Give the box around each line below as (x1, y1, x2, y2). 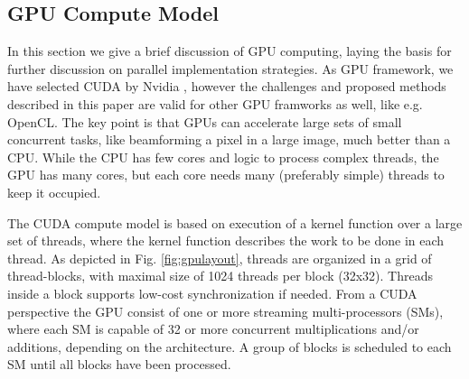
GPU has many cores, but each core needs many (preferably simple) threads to (7, 165, 445, 184)
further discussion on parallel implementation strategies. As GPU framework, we (7, 59, 454, 78)
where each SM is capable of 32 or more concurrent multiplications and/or (7, 319, 419, 338)
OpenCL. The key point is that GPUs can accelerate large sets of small (7, 112, 402, 131)
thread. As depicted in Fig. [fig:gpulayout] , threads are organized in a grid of (7, 248, 432, 267)
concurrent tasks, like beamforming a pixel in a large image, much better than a (7, 130, 451, 149)
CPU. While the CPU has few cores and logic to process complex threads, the (7, 147, 439, 166)
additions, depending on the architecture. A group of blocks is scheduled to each (7, 337, 452, 356)
